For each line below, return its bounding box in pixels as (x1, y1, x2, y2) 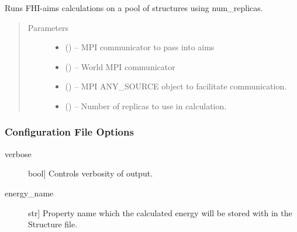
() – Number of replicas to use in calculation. (65, 99, 227, 112)
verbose (5, 147, 32, 160)
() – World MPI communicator (65, 60, 175, 72)
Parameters (27, 21, 68, 33)
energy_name (5, 186, 54, 199)
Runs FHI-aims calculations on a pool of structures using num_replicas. (5, 2, 263, 13)
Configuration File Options (5, 124, 134, 139)
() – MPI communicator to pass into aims (65, 41, 215, 53)
